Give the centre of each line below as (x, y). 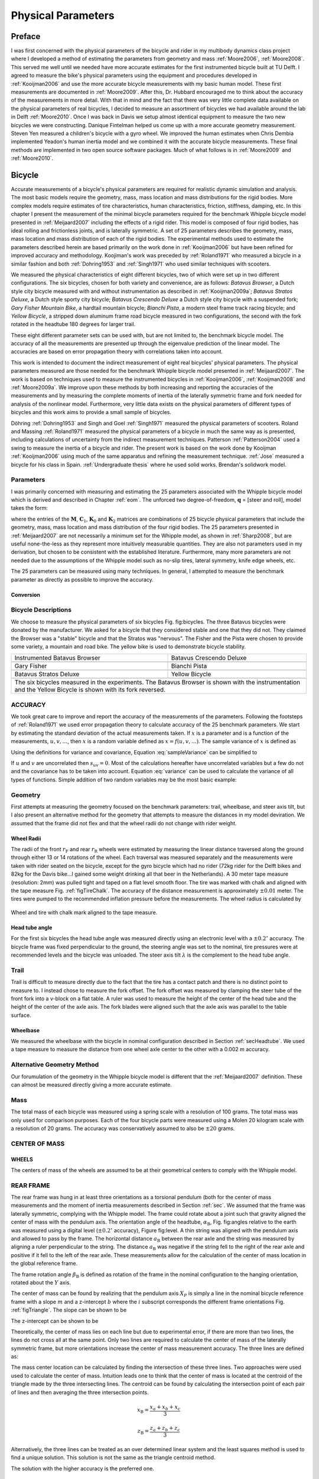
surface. (21, 1015)
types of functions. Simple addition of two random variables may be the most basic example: (124, 779)
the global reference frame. (44, 1264)
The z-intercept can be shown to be (55, 1321)
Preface (26, 36)
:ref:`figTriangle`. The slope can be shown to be (69, 1310)
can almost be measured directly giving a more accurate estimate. (92, 1085)
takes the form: (30, 508)
